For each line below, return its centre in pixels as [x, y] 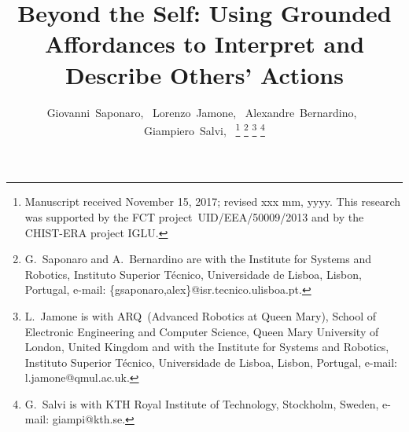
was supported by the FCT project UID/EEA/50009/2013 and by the [194, 216]
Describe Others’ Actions [204, 74]
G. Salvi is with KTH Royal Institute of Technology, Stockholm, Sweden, [202, 403]
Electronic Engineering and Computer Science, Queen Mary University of [202, 331]
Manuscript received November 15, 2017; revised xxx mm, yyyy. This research [213, 201]
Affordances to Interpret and [204, 44]
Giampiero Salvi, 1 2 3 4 [204, 129]
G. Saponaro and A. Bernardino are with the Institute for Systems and [198, 259]
